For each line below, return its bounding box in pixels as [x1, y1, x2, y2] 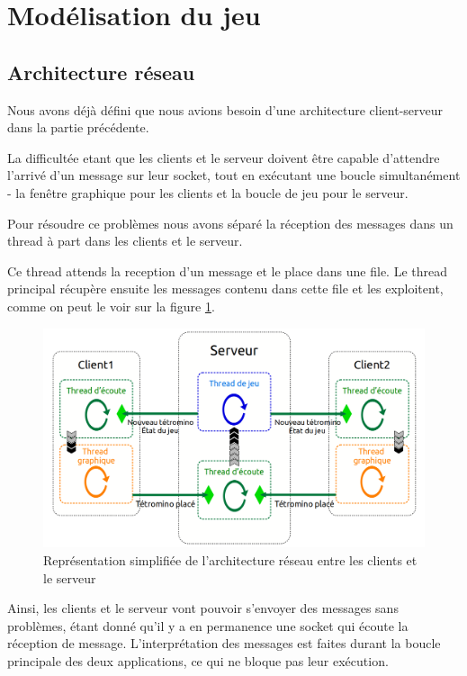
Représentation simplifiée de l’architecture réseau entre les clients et [43, 550, 418, 569]
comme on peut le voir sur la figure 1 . [7, 296, 215, 315]
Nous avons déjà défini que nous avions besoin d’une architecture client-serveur [7, 100, 444, 119]
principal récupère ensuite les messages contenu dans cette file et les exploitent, [7, 279, 444, 298]
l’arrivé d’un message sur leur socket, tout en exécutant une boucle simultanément [7, 166, 461, 185]
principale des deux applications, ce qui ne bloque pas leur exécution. [7, 651, 389, 670]
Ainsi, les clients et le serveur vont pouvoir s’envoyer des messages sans [7, 599, 399, 617]
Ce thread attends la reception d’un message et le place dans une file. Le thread [7, 261, 448, 280]
